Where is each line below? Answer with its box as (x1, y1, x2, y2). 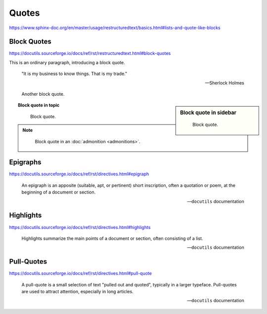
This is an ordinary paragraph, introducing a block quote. (9, 59, 126, 65)
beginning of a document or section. (21, 189, 96, 195)
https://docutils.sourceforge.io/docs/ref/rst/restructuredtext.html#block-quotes (9, 50, 171, 56)
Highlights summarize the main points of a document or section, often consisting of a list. (21, 235, 203, 241)
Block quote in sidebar (180, 109, 237, 116)
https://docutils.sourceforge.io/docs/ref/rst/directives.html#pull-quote (9, 271, 152, 276)
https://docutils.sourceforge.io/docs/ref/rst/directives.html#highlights (9, 224, 151, 230)
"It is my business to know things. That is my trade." (21, 71, 128, 77)
